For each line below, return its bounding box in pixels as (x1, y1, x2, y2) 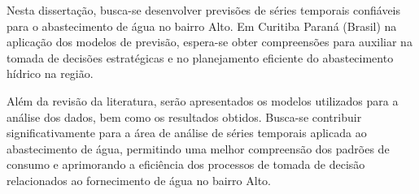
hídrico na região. (7, 65, 94, 82)
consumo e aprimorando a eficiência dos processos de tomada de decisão (7, 156, 365, 173)
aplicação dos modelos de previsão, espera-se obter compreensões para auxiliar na (7, 33, 412, 50)
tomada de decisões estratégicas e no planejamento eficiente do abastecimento (7, 49, 394, 66)
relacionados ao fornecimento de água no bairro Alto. (7, 171, 271, 188)
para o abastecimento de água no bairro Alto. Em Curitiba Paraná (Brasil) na (7, 17, 397, 34)
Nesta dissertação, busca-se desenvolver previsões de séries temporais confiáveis (7, 2, 401, 18)
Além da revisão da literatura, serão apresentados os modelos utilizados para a (7, 92, 399, 109)
